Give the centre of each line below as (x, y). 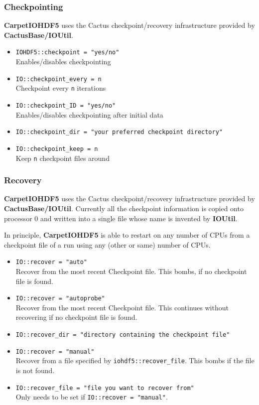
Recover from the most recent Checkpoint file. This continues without (122, 307)
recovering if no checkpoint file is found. (76, 317)
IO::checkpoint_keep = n (57, 149)
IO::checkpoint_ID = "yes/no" (66, 105)
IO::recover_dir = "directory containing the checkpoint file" (123, 335)
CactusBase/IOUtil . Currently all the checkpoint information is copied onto (124, 208)
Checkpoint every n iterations (61, 88)
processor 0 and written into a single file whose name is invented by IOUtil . (121, 218)
